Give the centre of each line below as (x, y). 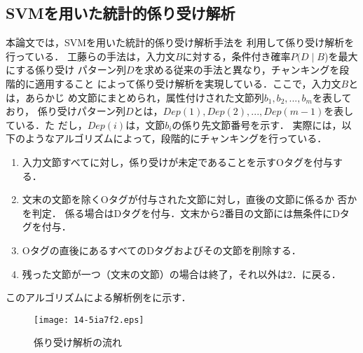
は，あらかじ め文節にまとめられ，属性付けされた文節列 (135, 97)
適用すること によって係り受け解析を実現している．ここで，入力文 (188, 83)
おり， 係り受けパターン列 (66, 111)
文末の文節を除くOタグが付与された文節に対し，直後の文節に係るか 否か (190, 199)
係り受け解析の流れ (78, 342)
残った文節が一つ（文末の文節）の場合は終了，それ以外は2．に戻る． (181, 274)
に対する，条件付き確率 (237, 56)
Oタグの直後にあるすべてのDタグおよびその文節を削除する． (162, 250)
